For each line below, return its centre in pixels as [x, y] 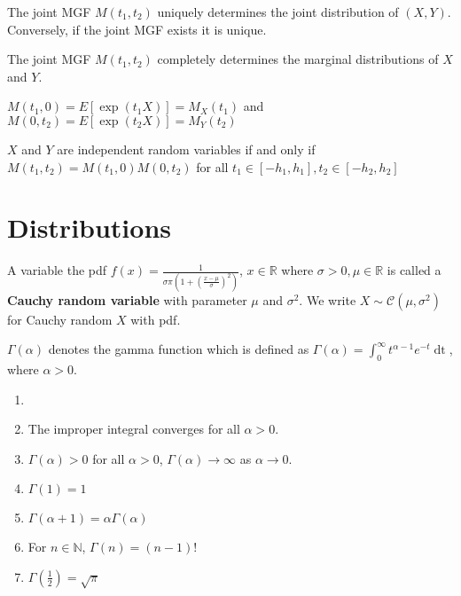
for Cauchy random [60, 319]
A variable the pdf [57, 270]
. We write [328, 299]
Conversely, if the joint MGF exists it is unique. [137, 29]
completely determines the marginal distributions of [298, 59]
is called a [414, 270]
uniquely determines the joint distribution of [278, 12]
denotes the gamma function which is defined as [179, 349]
